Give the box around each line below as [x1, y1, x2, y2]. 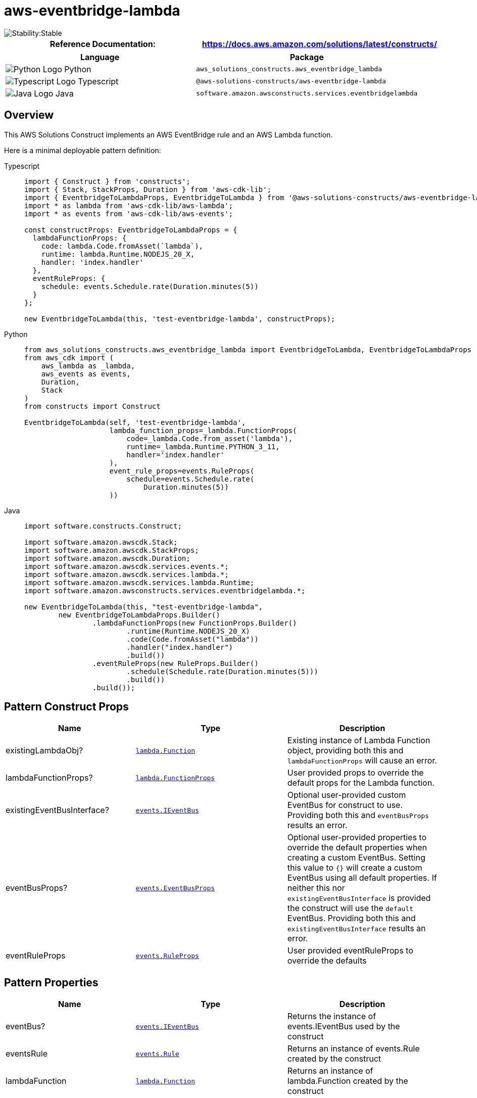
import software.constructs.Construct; [24, 521, 182, 530]
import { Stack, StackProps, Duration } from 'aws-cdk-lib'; [24, 185, 271, 194]
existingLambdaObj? [6, 745, 83, 756]
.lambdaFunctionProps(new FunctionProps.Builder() [92, 618, 297, 627]
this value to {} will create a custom [287, 863, 422, 873]
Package [290, 52, 324, 62]
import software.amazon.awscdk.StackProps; [24, 546, 199, 554]
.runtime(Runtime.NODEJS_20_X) [126, 627, 250, 635]
